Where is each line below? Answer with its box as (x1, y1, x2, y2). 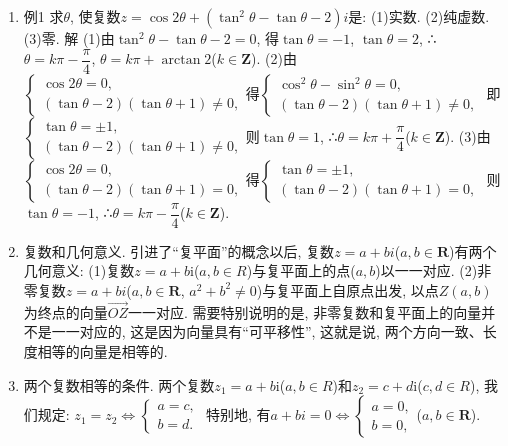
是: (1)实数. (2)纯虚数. (348, 6, 490, 26)
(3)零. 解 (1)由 (23, 28, 115, 48)
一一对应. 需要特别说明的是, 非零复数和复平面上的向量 (128, 301, 482, 322)
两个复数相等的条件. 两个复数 (23, 374, 215, 395)
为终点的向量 (23, 301, 108, 322)
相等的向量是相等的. (37, 340, 168, 361)
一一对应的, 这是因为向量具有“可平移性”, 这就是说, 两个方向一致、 (51, 321, 483, 342)
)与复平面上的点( (246, 260, 356, 281)
